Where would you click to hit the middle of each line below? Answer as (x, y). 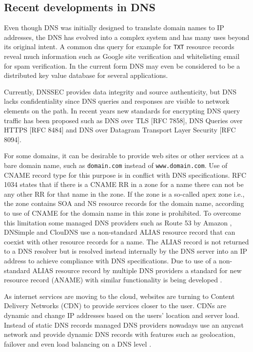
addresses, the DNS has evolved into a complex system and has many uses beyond (127, 37)
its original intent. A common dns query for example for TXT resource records (119, 46)
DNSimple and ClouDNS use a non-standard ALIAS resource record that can (120, 232)
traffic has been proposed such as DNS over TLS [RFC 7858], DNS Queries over (123, 120)
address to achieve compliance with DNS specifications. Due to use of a (110, 260)
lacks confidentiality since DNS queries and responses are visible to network (117, 101)
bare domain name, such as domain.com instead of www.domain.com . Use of (116, 165)
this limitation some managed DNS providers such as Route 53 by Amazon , (118, 222)
